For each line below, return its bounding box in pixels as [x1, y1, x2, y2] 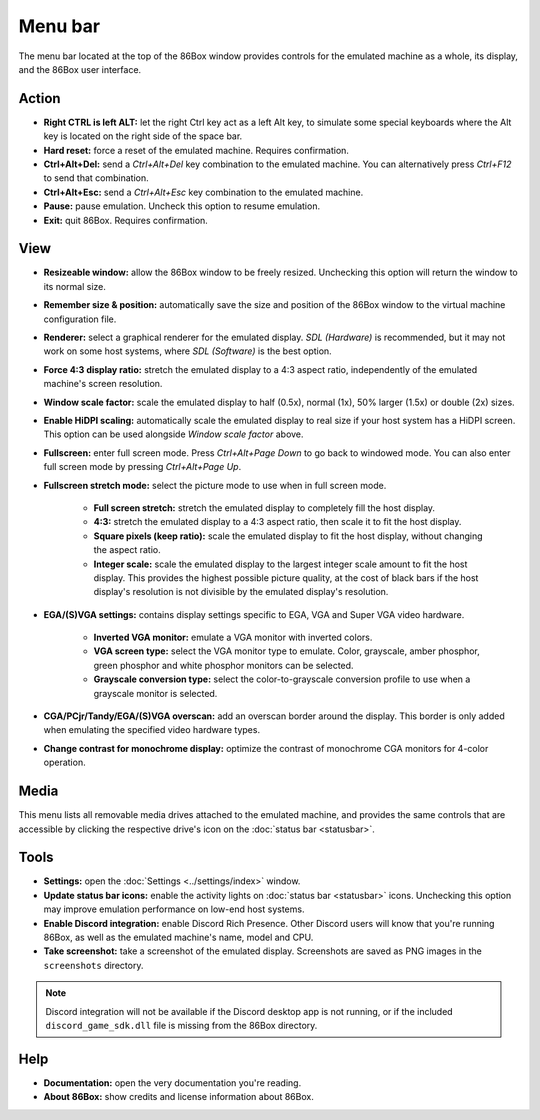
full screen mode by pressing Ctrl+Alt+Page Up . [43, 461, 242, 473]
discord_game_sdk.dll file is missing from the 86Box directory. [45, 1019, 318, 1031]
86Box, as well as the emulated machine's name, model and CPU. [43, 931, 314, 943]
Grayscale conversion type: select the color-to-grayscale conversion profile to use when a [93, 673, 471, 685]
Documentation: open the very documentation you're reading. [43, 1076, 302, 1089]
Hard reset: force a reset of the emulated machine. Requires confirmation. [43, 144, 350, 156]
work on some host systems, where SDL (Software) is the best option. [43, 345, 332, 357]
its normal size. [43, 280, 107, 292]
